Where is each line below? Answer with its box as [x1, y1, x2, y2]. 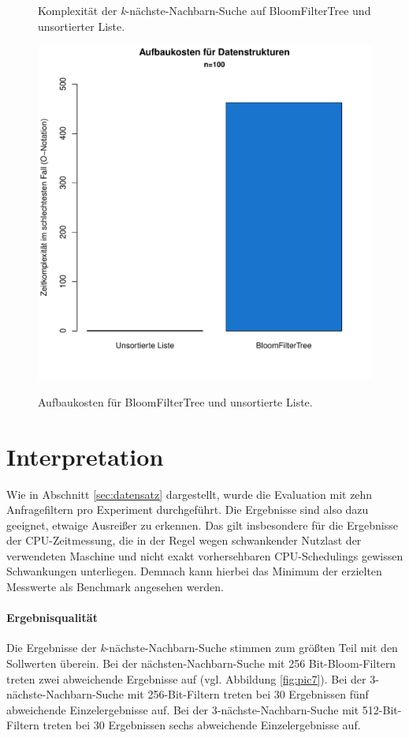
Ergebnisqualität [6, 609, 98, 626]
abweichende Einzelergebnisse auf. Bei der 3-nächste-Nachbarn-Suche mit [6, 701, 359, 717]
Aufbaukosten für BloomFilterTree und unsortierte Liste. [38, 393, 313, 410]
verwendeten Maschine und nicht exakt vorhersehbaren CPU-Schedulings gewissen [6, 547, 403, 564]
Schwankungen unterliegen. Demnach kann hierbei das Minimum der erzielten [6, 563, 382, 579]
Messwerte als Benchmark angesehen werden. [6, 579, 224, 595]
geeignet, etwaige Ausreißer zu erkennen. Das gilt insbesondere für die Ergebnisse [6, 516, 398, 533]
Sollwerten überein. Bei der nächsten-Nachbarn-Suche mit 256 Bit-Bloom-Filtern [6, 655, 396, 672]
